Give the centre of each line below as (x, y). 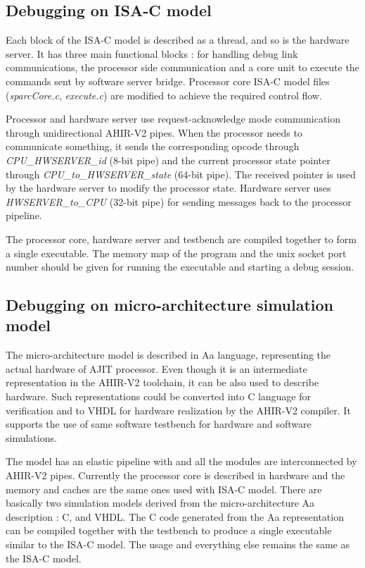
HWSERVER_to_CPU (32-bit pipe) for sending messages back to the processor (179, 201)
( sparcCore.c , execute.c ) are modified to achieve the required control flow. (164, 95)
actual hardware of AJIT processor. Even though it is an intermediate (156, 368)
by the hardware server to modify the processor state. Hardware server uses (168, 188)
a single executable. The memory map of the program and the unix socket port (176, 253)
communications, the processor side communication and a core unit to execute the (182, 67)
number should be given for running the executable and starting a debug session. (180, 267)
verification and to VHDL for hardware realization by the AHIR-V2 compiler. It (178, 410)
